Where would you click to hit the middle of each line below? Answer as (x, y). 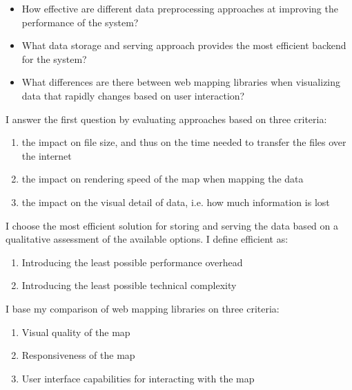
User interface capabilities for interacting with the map (138, 378)
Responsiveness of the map (78, 355)
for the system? (54, 58)
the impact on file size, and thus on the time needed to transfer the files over (184, 142)
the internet (47, 155)
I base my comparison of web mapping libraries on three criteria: (143, 308)
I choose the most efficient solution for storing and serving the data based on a (172, 225)
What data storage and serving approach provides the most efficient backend (184, 45)
